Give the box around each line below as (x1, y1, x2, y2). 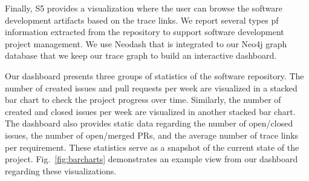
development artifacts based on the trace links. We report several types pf (5, 13, 279, 26)
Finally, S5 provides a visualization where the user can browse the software (5, 2, 282, 14)
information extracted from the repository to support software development (5, 25, 284, 38)
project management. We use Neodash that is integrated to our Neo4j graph (5, 37, 287, 50)
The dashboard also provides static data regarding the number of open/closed (5, 117, 293, 130)
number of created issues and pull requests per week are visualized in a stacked (5, 81, 298, 94)
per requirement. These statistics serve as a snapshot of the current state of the (5, 140, 299, 153)
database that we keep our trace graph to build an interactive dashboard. (5, 49, 277, 62)
